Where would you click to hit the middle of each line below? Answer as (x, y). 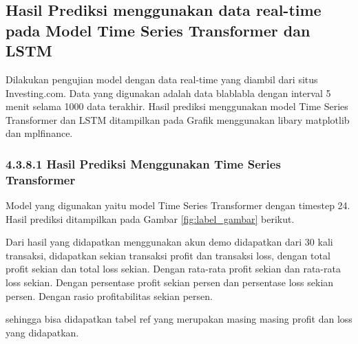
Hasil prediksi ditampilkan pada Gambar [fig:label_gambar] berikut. (150, 218)
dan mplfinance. (39, 133)
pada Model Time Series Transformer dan (158, 30)
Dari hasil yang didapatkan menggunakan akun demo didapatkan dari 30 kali (169, 242)
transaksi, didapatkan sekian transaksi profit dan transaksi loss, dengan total (168, 255)
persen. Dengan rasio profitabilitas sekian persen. (109, 295)
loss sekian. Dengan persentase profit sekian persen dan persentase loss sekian (170, 282)
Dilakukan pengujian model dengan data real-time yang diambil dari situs (162, 79)
